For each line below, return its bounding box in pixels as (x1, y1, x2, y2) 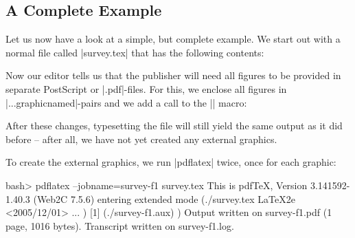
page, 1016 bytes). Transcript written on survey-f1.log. (5, 218, 234, 232)
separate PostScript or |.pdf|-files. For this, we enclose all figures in (5, 81, 287, 96)
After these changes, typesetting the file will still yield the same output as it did (5, 118, 343, 133)
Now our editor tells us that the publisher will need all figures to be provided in (5, 68, 341, 83)
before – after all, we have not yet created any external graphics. (5, 131, 277, 146)
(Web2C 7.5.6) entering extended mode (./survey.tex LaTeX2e (33, 191, 295, 206)
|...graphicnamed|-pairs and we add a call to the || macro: (5, 95, 247, 109)
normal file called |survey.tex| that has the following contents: (5, 45, 264, 59)
